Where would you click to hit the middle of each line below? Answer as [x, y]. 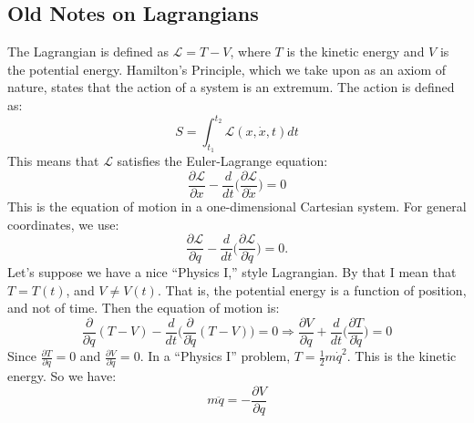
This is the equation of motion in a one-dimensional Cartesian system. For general [237, 206]
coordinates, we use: [63, 224]
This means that [53, 161]
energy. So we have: [62, 376]
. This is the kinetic [402, 356]
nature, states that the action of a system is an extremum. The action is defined [231, 87]
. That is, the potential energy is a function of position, [312, 289]
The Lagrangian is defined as [88, 52]
